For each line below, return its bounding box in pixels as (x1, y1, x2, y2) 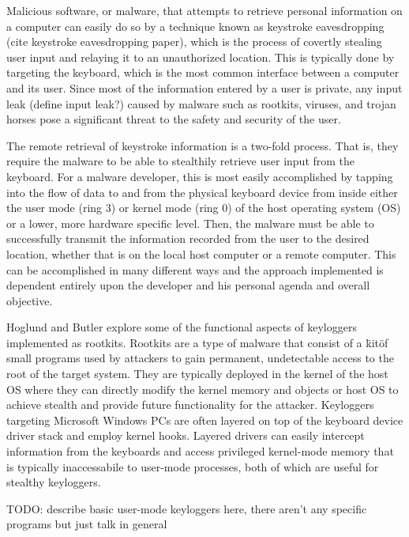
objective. (6, 292, 53, 308)
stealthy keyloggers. (6, 474, 101, 490)
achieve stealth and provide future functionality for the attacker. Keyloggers (6, 396, 374, 413)
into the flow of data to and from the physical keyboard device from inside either (6, 183, 398, 200)
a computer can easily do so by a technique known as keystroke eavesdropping (6, 17, 385, 34)
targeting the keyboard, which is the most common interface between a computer (6, 64, 400, 81)
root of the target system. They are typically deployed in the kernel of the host (6, 365, 388, 382)
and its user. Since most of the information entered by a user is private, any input (6, 79, 403, 96)
